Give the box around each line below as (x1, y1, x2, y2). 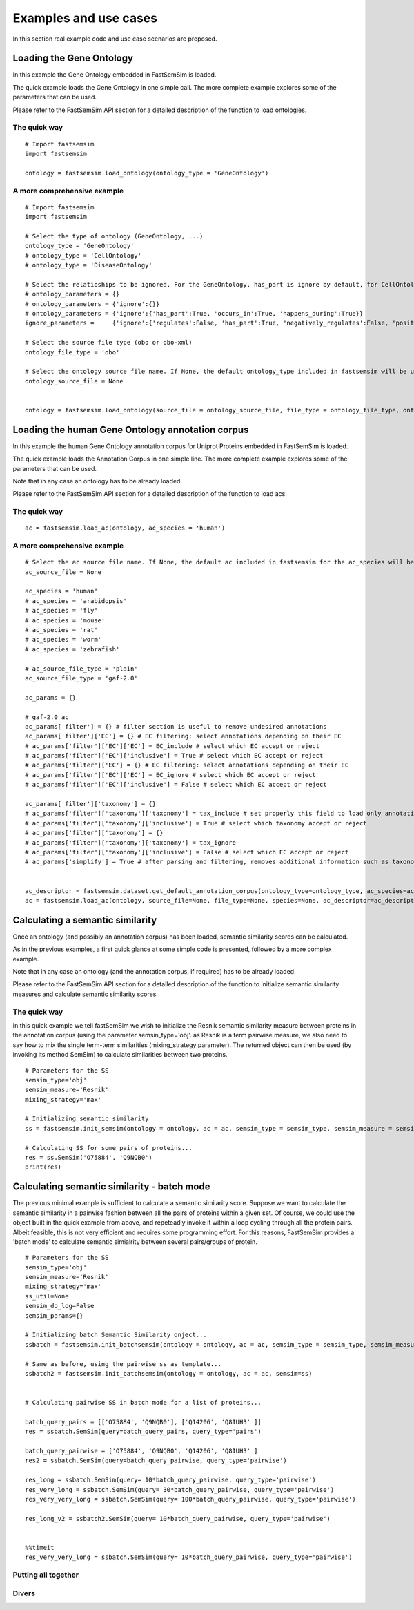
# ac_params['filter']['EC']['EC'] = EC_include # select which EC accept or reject (25, 742, 320, 749)
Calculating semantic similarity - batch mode (12, 1181, 210, 1193)
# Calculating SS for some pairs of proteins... (25, 1144, 193, 1151)
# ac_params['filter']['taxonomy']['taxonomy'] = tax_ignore (25, 838, 236, 846)
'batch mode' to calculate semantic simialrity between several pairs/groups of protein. (12, 1237, 258, 1246)
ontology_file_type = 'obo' (25, 348, 120, 356)
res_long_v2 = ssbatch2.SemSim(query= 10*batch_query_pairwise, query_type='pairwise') (25, 1515, 331, 1522)
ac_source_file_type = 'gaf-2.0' (25, 674, 138, 682)
